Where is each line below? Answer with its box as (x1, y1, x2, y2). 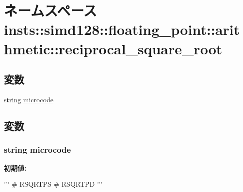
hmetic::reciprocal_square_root (4, 38, 223, 58)
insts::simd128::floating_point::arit (4, 19, 240, 39)
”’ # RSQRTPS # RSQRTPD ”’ (4, 179, 103, 189)
